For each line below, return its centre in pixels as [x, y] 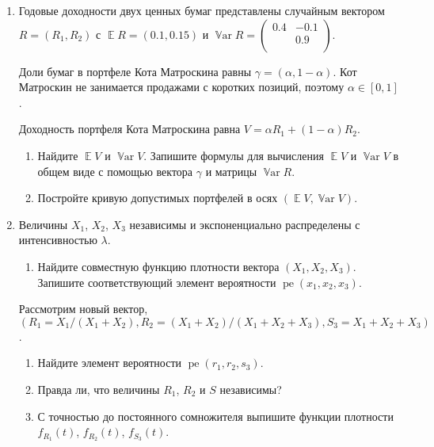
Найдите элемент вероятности [110, 363]
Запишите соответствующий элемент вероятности [157, 282]
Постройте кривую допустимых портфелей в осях [158, 198]
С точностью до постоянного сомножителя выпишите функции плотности [215, 416]
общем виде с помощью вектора [115, 171]
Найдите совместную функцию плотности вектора [158, 266]
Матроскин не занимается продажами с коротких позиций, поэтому [181, 87]
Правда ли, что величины [99, 389]
